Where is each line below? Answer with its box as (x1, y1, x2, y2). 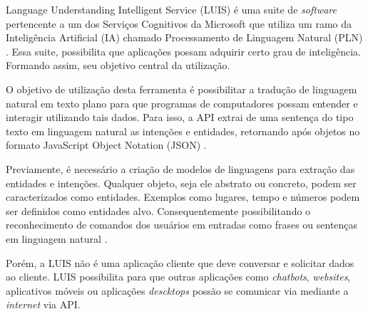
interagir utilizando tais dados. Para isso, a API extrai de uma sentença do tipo (6, 110, 354, 125)
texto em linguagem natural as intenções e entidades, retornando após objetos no (6, 123, 360, 138)
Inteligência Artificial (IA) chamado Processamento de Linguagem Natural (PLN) (6, 30, 363, 45)
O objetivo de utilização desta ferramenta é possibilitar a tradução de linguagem (6, 81, 357, 96)
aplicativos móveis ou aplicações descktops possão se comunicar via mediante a (6, 283, 349, 298)
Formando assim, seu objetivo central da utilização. (6, 58, 230, 73)
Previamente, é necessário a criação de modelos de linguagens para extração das (6, 161, 355, 176)
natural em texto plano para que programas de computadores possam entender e (6, 95, 358, 110)
